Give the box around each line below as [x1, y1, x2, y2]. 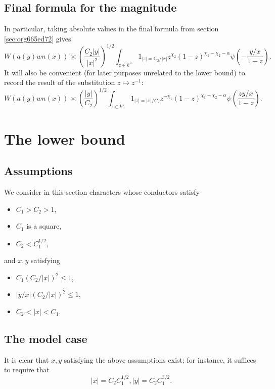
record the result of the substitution [4, 77, 115, 88]
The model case [4, 330, 87, 346]
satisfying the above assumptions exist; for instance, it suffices [64, 354, 256, 365]
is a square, [26, 221, 62, 231]
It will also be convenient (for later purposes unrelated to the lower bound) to [4, 67, 245, 77]
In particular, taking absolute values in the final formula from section [4, 23, 219, 34]
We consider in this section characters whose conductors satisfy [4, 186, 200, 197]
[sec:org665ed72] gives [4, 33, 71, 44]
